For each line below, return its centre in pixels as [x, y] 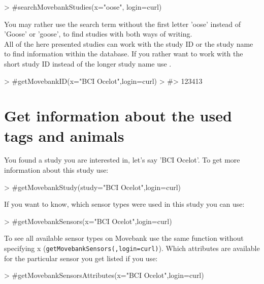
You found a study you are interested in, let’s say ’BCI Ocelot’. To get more [122, 160]
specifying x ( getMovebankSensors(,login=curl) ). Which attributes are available [132, 248]
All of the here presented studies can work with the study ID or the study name [129, 43]
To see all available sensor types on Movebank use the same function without [124, 238]
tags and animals [64, 135]
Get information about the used [118, 116]
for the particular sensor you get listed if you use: [81, 258]
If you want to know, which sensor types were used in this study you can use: [124, 204]
